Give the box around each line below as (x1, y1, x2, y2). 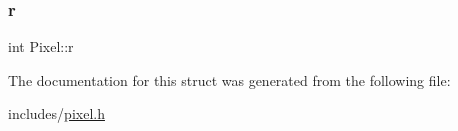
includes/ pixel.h (8, 103, 105, 124)
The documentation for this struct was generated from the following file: (8, 69, 451, 90)
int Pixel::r (8, 36, 74, 57)
